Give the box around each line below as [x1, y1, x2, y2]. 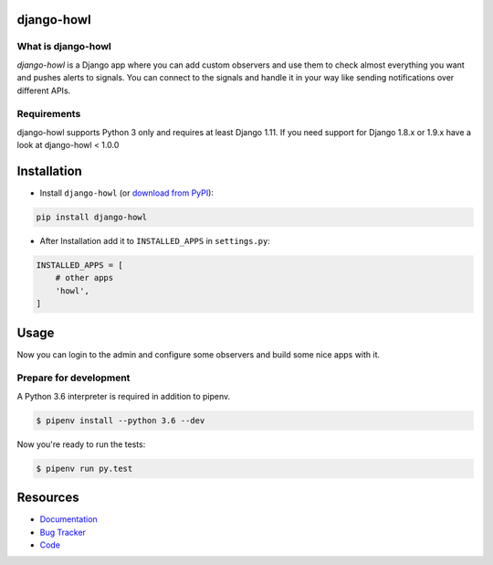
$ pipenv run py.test [36, 463, 133, 474]
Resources [16, 490, 79, 506]
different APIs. [16, 85, 71, 96]
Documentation [39, 514, 98, 525]
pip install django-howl [36, 211, 148, 222]
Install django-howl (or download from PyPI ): [39, 187, 215, 198]
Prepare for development [16, 371, 131, 384]
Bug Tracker [39, 527, 87, 538]
